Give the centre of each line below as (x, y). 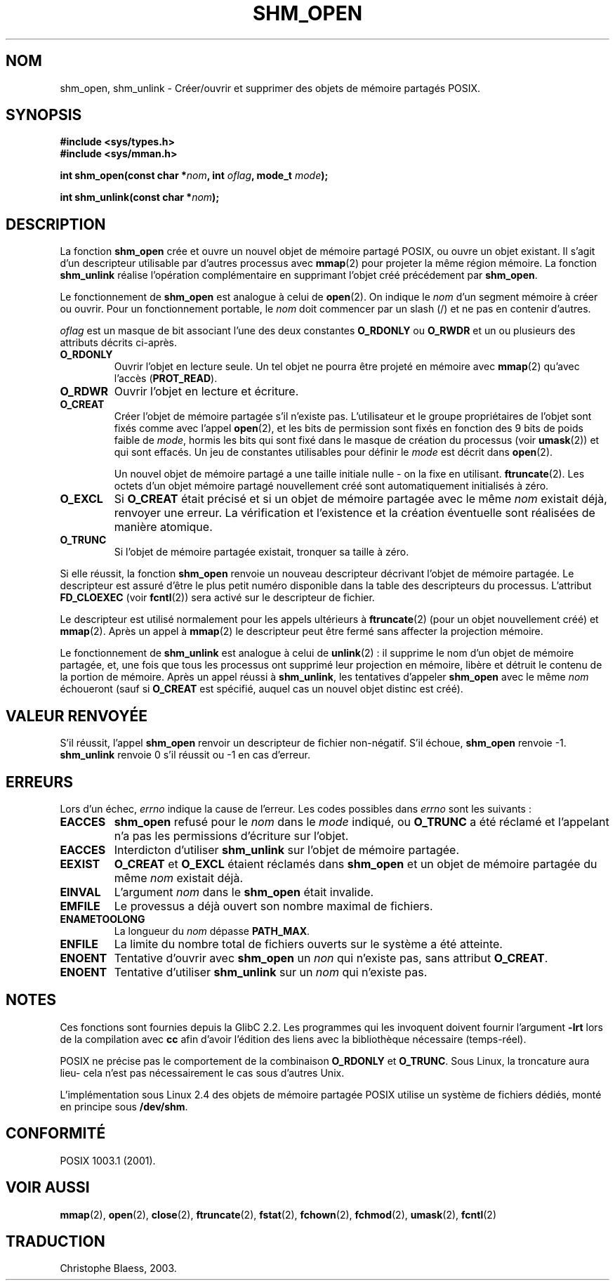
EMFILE (80, 906)
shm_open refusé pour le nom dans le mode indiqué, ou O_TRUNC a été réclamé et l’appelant (362, 821)
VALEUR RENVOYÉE (77, 716)
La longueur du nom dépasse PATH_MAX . (212, 931)
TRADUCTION (55, 1241)
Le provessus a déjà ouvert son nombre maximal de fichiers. (273, 906)
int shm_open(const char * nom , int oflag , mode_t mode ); (194, 176)
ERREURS (40, 782)
